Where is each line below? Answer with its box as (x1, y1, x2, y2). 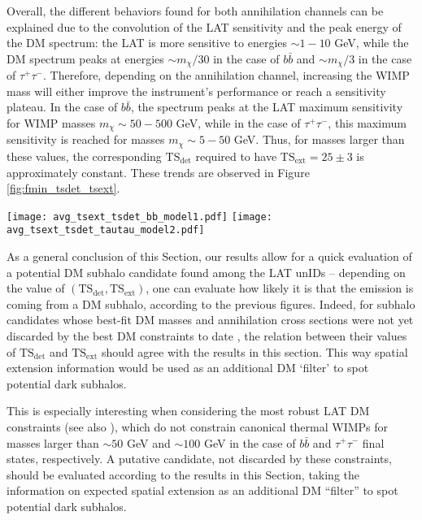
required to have (195, 147, 277, 164)
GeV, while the (334, 34, 409, 51)
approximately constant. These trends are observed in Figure (7, 163, 310, 180)
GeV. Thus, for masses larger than (233, 131, 405, 148)
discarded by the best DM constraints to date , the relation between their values (7, 327, 407, 344)
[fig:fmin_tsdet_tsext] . (7, 180, 120, 197)
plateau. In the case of (7, 98, 118, 115)
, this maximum (328, 115, 407, 132)
